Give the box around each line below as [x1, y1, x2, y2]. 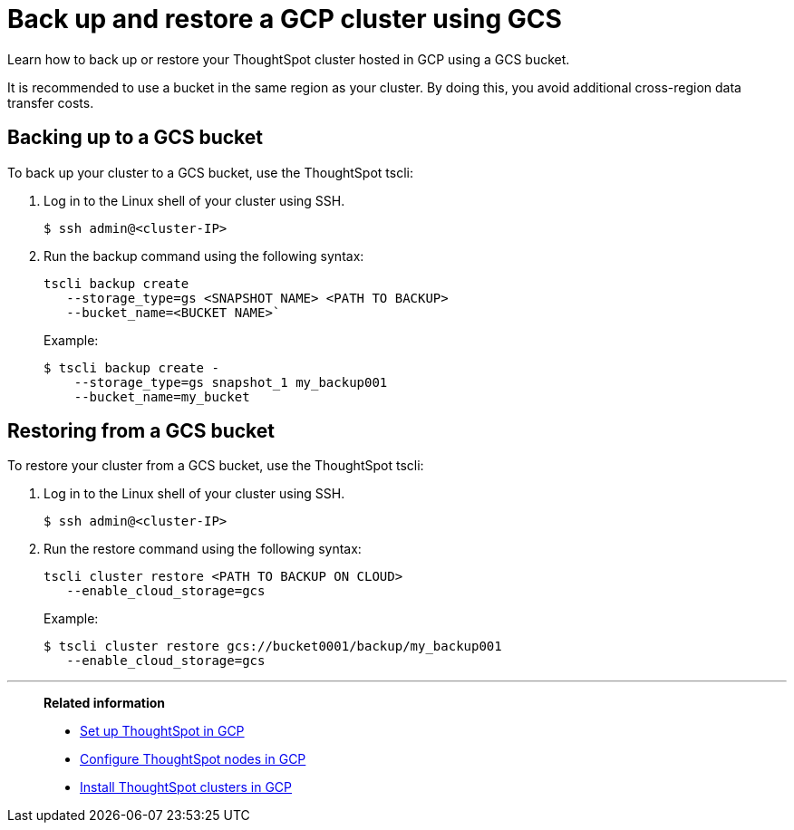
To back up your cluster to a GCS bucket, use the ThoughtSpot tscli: [7, 164, 413, 180]
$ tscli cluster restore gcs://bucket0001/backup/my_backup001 [44, 639, 502, 654]
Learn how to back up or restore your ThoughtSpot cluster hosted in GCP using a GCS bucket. [7, 51, 570, 67]
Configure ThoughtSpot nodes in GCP [80, 751, 306, 767]
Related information [44, 695, 166, 711]
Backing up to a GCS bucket [7, 126, 264, 150]
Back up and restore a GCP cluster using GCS [7, 4, 562, 34]
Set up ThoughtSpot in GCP [80, 723, 245, 739]
